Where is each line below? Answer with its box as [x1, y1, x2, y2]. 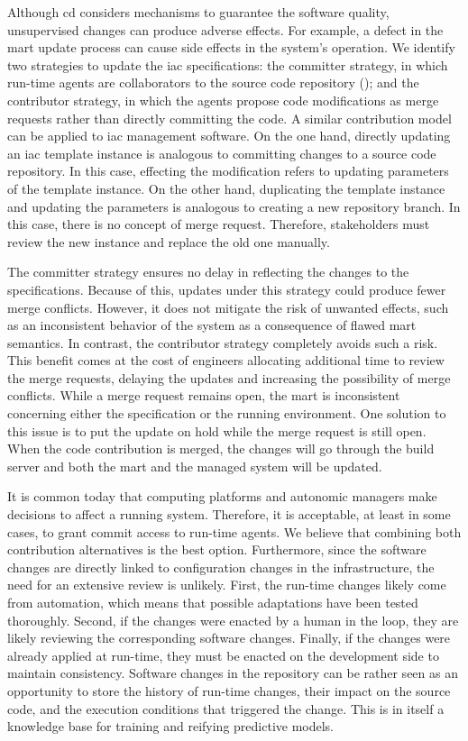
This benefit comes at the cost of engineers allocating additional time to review [7, 351, 445, 370]
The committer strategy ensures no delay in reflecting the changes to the [7, 262, 409, 281]
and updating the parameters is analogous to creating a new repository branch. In [7, 197, 461, 215]
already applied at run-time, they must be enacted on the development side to [7, 645, 439, 664]
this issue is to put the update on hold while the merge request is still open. [7, 421, 427, 440]
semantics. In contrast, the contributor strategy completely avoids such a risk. [7, 333, 438, 352]
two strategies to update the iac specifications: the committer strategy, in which [7, 55, 448, 74]
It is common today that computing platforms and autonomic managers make [7, 487, 437, 506]
